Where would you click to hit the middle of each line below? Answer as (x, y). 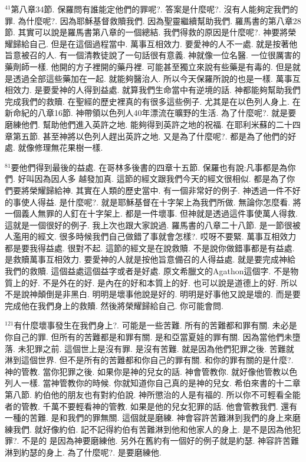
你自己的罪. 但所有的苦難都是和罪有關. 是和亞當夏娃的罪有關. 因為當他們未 (149, 337)
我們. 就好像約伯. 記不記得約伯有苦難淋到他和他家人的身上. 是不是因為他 (152, 429)
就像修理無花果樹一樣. (60, 147)
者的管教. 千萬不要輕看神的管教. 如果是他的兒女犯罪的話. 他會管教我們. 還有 (151, 406)
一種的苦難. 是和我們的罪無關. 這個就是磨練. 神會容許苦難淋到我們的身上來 (149, 418)
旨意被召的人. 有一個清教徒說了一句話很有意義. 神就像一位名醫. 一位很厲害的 (153, 55)
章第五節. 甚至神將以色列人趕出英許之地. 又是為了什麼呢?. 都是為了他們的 (147, 136)
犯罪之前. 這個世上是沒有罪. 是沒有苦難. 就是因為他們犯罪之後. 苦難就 (160, 348)
